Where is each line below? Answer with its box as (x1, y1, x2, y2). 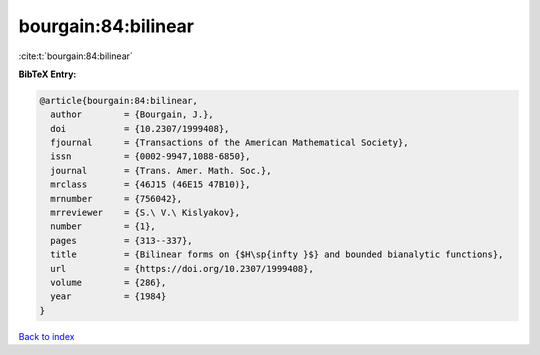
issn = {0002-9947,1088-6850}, (50, 151, 251, 162)
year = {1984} (50, 291, 167, 302)
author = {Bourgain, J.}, (50, 109, 214, 120)
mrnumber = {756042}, (50, 193, 183, 204)
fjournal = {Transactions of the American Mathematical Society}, (50, 137, 409, 149)
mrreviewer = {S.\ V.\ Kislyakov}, (50, 207, 240, 219)
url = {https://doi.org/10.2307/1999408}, (50, 263, 314, 274)
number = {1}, (50, 221, 157, 232)
